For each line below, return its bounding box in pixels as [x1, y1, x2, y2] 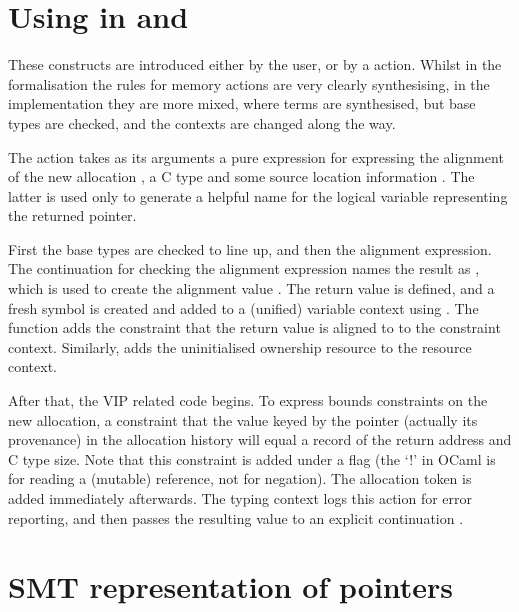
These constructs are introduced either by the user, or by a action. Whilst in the [8, 54, 502, 75]
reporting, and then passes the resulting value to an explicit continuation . [8, 507, 464, 528]
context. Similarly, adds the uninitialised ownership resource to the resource [8, 336, 472, 357]
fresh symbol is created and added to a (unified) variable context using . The [8, 297, 479, 318]
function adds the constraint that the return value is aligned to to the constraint [8, 317, 501, 338]
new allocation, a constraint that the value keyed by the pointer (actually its [8, 409, 478, 430]
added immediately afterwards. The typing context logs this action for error [8, 488, 473, 508]
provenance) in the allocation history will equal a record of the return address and [8, 429, 512, 450]
